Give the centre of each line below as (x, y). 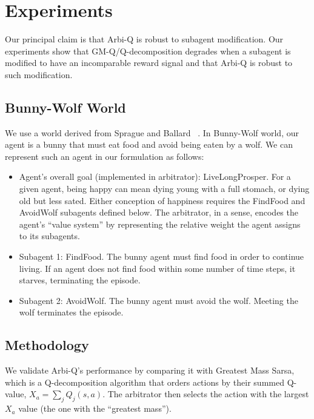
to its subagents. (49, 236)
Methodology (47, 345)
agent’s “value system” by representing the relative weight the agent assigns (160, 224)
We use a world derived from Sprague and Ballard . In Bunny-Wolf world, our (152, 132)
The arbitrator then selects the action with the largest (208, 394)
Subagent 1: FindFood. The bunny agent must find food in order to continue (162, 256)
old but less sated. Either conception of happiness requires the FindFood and (162, 200)
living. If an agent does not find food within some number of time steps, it (157, 268)
